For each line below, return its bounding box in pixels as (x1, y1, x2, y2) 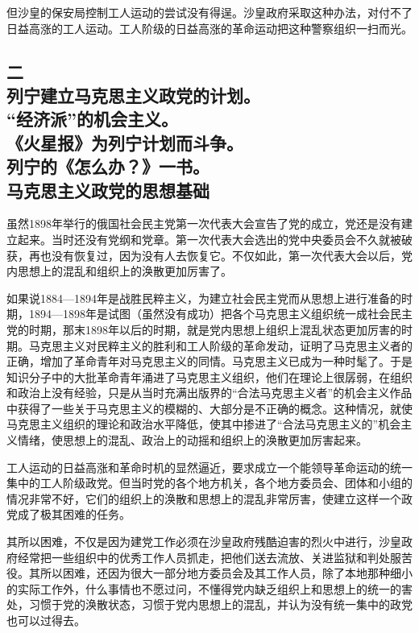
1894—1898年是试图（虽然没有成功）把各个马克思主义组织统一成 (28, 305, 367, 322)
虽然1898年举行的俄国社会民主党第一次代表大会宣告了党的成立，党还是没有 (6, 215, 401, 232)
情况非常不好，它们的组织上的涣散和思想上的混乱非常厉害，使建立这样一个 (6, 490, 401, 507)
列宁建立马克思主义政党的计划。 (6, 82, 260, 107)
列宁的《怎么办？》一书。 (6, 154, 209, 179)
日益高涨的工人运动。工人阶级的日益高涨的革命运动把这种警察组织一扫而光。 (6, 19, 413, 36)
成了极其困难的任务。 (17, 506, 131, 523)
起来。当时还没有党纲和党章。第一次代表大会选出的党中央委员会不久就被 (17, 230, 401, 247)
